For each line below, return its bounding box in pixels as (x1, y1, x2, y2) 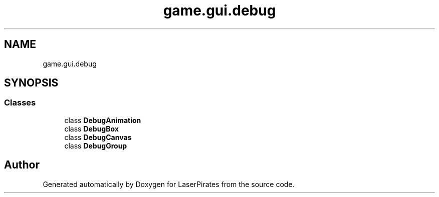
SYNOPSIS (4, 76, 59, 89)
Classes (4, 97, 36, 108)
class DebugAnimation (64, 115, 141, 124)
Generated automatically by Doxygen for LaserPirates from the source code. (43, 179, 295, 188)
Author (4, 158, 40, 171)
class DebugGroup (64, 141, 127, 150)
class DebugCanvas (64, 132, 132, 141)
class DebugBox (64, 124, 119, 133)
